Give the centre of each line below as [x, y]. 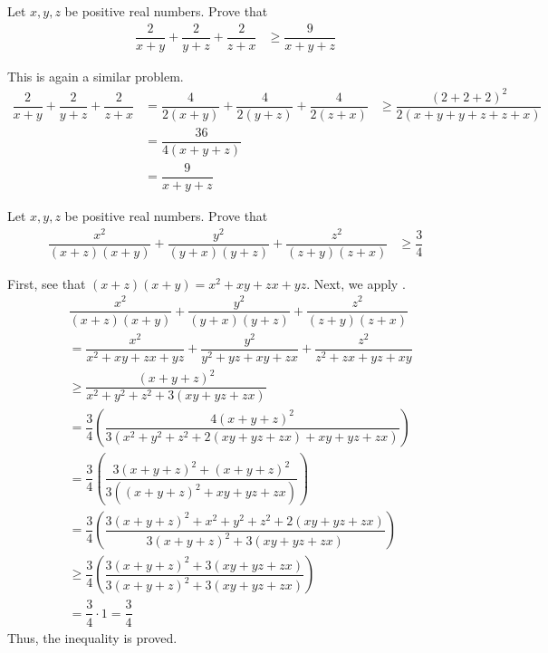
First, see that [47, 283]
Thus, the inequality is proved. [92, 637]
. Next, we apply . [356, 283]
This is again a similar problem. [96, 76]
